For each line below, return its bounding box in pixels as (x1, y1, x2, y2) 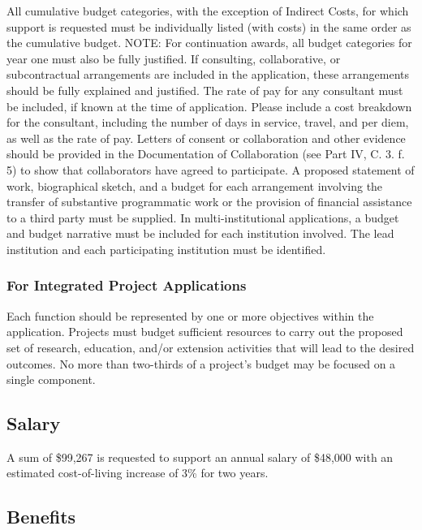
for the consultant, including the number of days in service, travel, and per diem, (6, 114, 409, 131)
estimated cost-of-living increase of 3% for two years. (6, 464, 269, 481)
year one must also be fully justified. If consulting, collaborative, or (6, 50, 341, 67)
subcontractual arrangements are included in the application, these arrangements (6, 66, 410, 83)
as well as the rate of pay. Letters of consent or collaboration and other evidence (6, 129, 406, 146)
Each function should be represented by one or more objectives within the (6, 307, 374, 324)
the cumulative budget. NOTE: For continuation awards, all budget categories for (6, 34, 412, 51)
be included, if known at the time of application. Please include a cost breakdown (6, 97, 412, 114)
